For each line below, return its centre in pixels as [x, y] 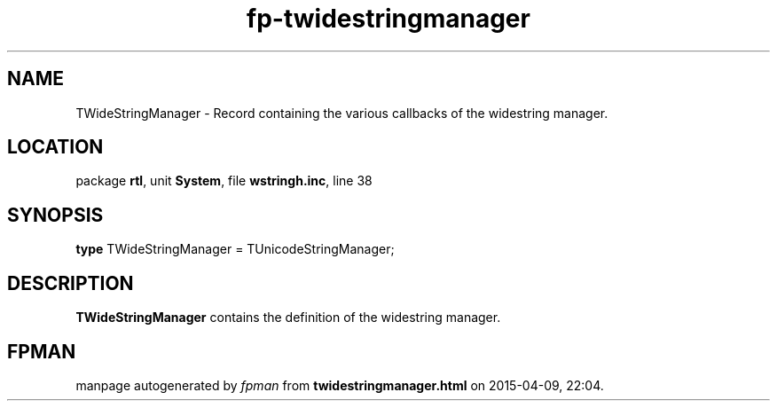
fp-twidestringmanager [388, 19]
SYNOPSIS [55, 215]
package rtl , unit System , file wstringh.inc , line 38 [224, 181]
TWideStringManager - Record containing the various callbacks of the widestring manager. [342, 113]
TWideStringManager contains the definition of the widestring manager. [288, 318]
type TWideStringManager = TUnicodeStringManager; [235, 249]
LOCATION [55, 147]
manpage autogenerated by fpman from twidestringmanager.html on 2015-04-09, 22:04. [340, 385]
